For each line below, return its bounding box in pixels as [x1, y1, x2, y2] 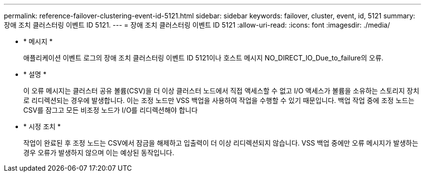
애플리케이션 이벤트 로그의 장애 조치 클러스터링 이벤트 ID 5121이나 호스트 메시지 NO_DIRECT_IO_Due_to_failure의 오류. [23, 54, 384, 62]
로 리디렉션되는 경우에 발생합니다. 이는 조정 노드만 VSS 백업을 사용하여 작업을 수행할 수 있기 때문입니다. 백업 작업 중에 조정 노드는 [23, 96, 415, 104]
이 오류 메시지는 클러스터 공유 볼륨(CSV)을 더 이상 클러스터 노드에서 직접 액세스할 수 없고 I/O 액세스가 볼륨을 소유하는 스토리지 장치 [23, 87, 420, 95]
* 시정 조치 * [23, 122, 61, 131]
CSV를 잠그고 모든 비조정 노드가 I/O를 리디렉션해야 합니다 [23, 106, 198, 114]
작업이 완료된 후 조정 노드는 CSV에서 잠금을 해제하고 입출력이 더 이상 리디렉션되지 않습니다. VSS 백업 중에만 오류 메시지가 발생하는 [23, 139, 419, 147]
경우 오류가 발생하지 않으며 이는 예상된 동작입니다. [23, 148, 175, 157]
